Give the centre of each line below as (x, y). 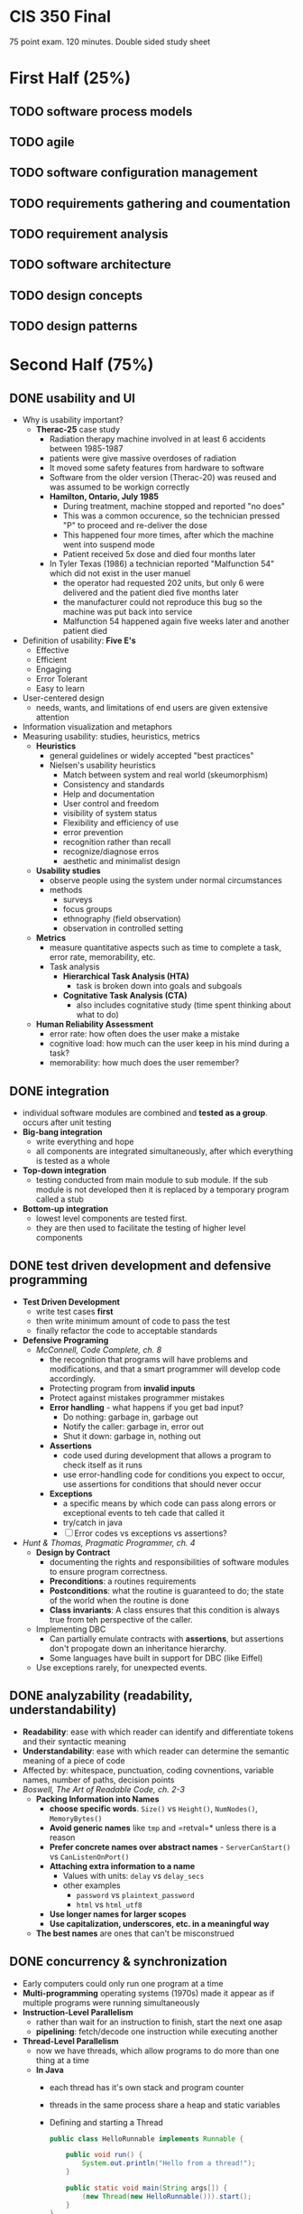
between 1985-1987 (86, 449)
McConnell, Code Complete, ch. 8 (99, 1349)
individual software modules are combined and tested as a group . (145, 1113)
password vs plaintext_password (136, 1894)
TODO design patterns (73, 326)
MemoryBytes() (76, 1819)
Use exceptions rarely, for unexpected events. (121, 1667)
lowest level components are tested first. (111, 1219)
